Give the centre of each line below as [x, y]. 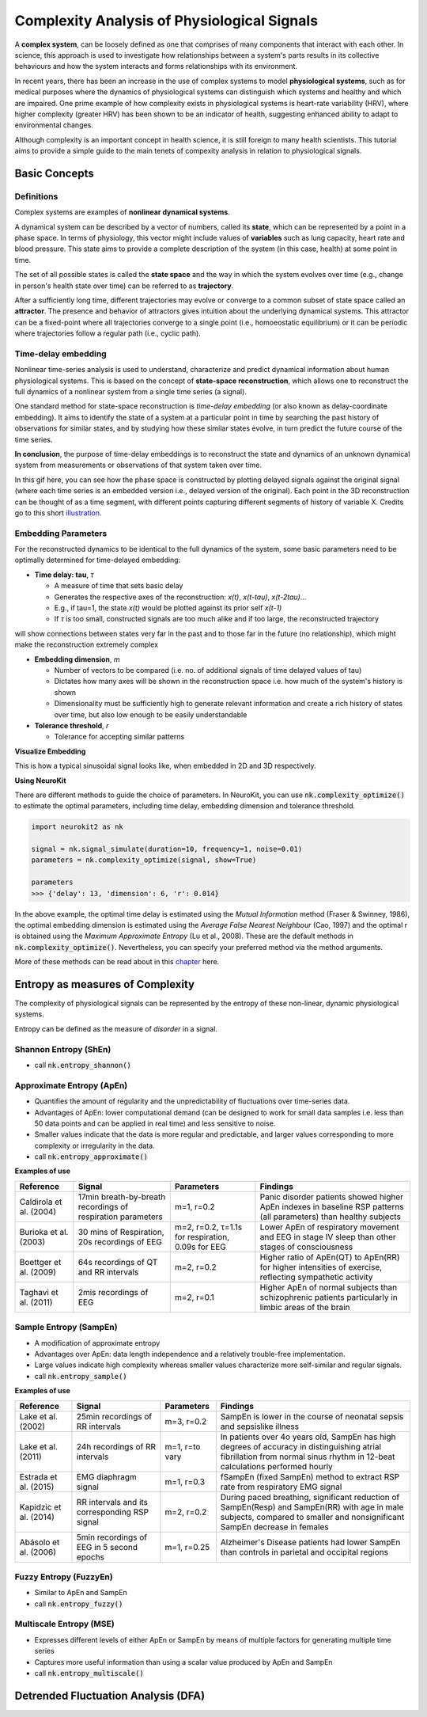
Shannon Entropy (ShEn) [63, 1049]
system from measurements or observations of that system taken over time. [138, 465]
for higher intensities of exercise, [321, 1267]
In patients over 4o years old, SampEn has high [308, 1437]
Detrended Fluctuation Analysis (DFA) [110, 1695]
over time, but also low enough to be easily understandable [151, 714]
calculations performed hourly [277, 1466]
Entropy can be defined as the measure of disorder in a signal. [116, 1028]
